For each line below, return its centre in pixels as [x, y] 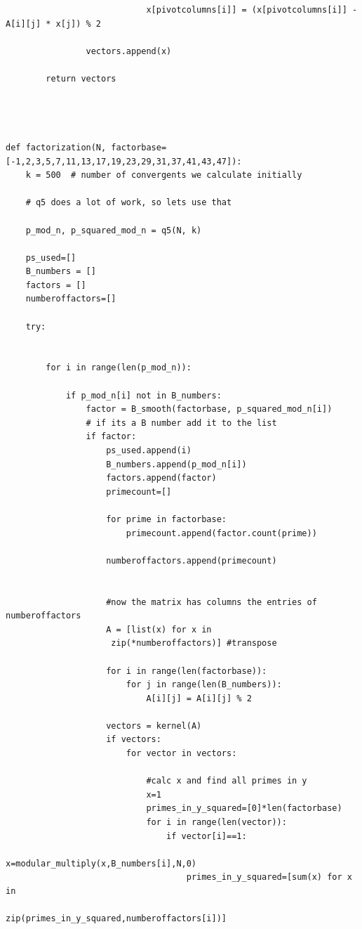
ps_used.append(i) [149, 450]
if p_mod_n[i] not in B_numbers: [143, 395]
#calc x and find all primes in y [227, 781]
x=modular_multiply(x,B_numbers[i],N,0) [101, 863]
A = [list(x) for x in [159, 629]
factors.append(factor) [161, 478]
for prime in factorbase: [166, 519]
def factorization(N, [56, 147]
